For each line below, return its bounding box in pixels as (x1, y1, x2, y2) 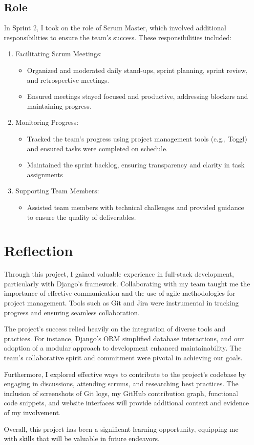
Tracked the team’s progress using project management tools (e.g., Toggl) (27, 133, 248, 143)
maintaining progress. (27, 100, 91, 111)
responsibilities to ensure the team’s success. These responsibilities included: (4, 32, 232, 42)
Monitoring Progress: (15, 117, 79, 127)
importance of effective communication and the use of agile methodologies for (4, 288, 235, 298)
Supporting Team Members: (15, 186, 99, 196)
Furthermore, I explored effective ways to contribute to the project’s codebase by (4, 369, 246, 379)
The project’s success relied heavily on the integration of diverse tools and (4, 324, 226, 334)
